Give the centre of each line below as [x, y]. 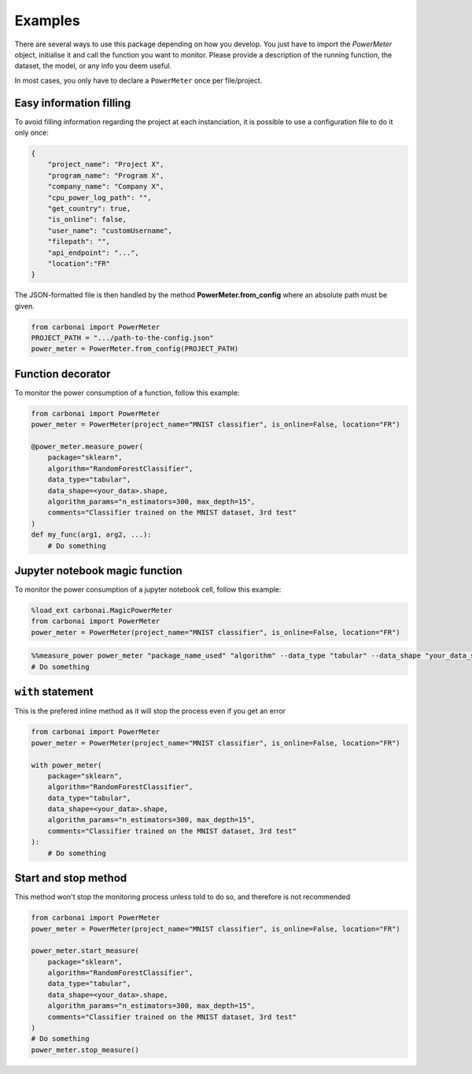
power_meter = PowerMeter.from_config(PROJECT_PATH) [135, 349]
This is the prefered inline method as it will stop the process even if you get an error [150, 711]
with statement [54, 692]
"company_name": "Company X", [106, 186]
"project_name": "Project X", [106, 164]
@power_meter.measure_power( [87, 447]
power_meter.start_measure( [85, 951]
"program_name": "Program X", [106, 175]
